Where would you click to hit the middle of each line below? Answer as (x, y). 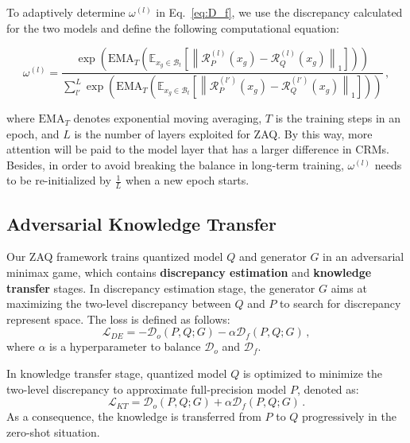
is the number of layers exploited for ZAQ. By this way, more (223, 133)
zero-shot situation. (53, 431)
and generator (273, 256)
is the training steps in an (338, 118)
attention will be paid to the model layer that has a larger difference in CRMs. (198, 149)
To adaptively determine (66, 12)
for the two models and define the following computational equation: (173, 27)
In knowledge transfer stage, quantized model (117, 373)
